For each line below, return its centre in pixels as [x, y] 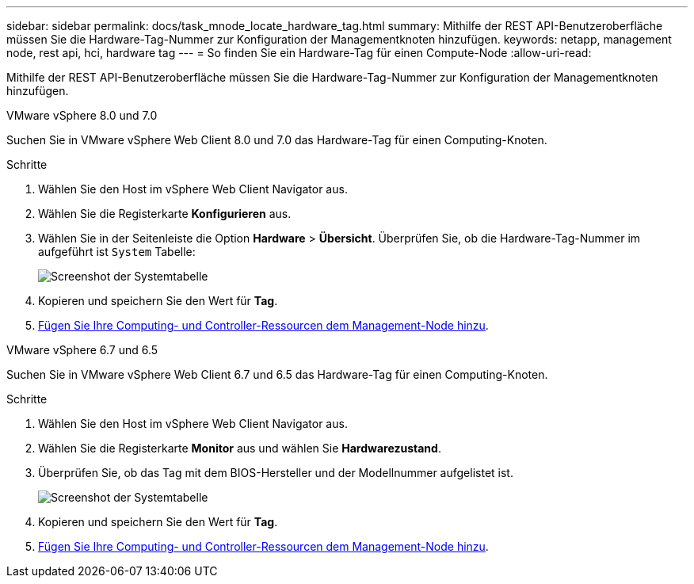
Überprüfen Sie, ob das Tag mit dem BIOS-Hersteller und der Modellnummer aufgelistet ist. [276, 473]
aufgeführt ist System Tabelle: [117, 252]
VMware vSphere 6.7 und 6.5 [82, 350]
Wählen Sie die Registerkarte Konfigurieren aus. [165, 214]
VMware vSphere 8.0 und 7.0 [82, 115]
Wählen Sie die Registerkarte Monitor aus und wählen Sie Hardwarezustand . [240, 448]
